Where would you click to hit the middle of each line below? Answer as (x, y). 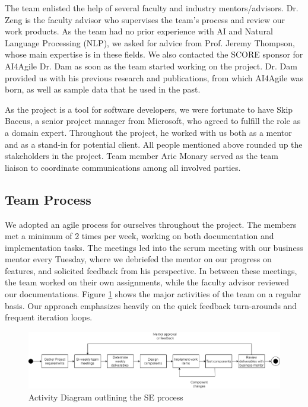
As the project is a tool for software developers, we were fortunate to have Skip (149, 109)
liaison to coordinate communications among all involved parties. (123, 167)
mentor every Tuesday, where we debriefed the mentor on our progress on (138, 259)
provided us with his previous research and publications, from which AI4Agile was (154, 77)
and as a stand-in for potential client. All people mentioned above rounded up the (154, 144)
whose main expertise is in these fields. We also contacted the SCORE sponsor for (154, 54)
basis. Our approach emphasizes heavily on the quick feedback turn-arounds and (151, 305)
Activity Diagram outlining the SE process (106, 397)
